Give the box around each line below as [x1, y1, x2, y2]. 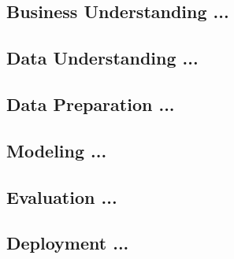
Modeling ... [6, 138, 107, 162]
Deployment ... [6, 231, 129, 255]
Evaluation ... [6, 184, 117, 209]
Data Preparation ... [6, 91, 175, 116]
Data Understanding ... [6, 46, 199, 70]
